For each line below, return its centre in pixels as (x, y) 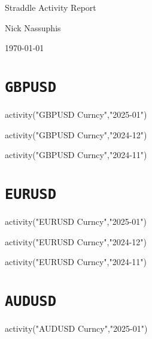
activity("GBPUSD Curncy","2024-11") (76, 155)
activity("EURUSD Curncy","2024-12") (76, 241)
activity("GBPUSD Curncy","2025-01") (76, 115)
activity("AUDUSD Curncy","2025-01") (76, 328)
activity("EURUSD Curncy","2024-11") (76, 262)
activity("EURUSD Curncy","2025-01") (76, 221)
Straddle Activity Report (51, 7)
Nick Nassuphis (33, 27)
